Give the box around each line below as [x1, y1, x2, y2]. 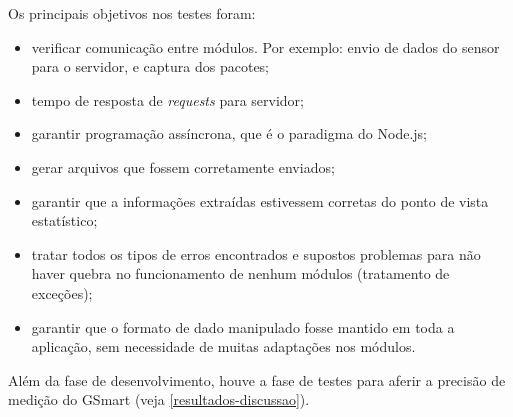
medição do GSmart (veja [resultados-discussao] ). [8, 389, 310, 410]
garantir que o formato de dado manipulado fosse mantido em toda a [31, 316, 455, 337]
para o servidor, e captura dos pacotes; [31, 56, 270, 77]
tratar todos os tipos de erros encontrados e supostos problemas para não [31, 243, 481, 264]
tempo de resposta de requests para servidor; [31, 89, 304, 110]
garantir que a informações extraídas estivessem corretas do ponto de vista [31, 190, 489, 211]
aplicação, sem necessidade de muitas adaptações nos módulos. [31, 336, 416, 357]
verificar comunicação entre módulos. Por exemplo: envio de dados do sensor [31, 36, 500, 57]
